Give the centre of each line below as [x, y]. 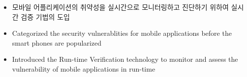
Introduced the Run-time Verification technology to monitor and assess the [125, 59]
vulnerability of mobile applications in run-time [84, 68]
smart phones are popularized [57, 42]
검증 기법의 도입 [45, 16]
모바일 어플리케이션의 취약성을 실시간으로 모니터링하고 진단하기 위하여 [120, 7]
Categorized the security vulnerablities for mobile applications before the [122, 33]
